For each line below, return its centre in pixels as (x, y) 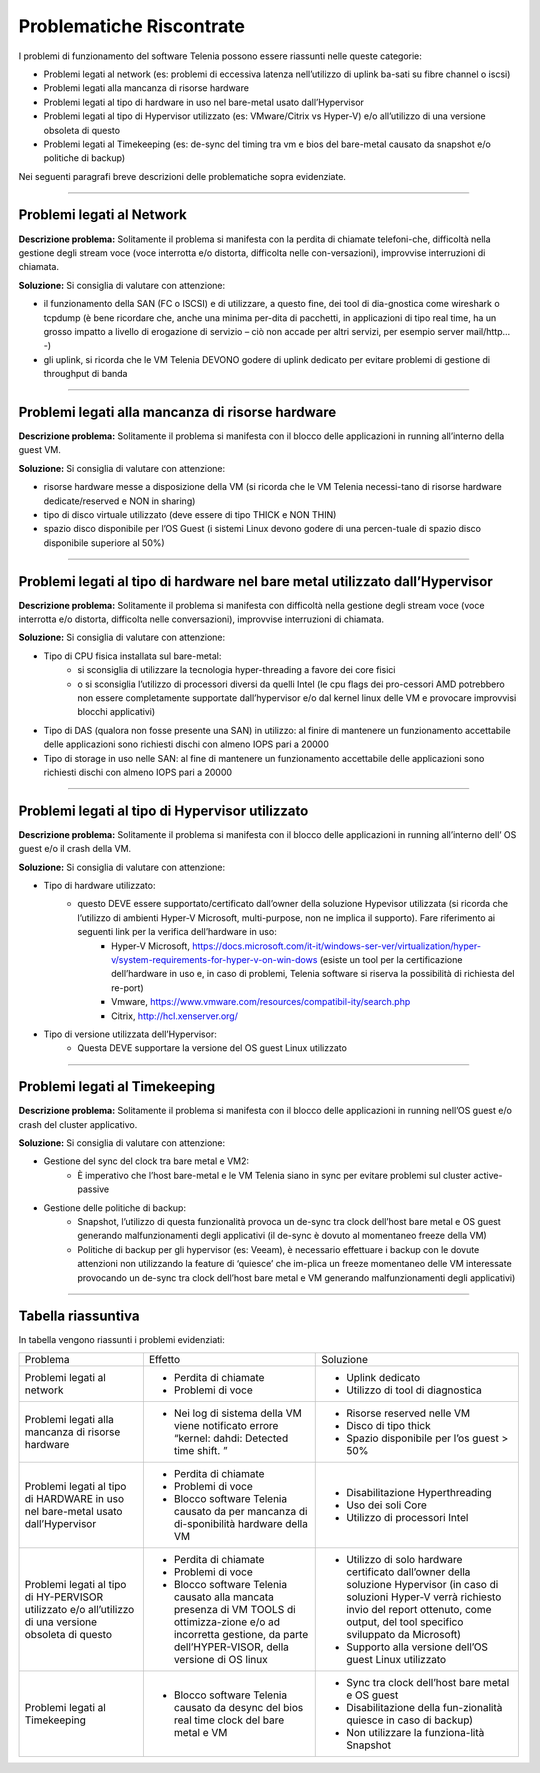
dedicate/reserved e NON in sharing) (119, 501)
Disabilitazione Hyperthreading (419, 1492)
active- (488, 1175)
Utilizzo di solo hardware (404, 1559)
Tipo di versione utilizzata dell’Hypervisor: (130, 1034)
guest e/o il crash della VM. (75, 849)
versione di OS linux (221, 1659)
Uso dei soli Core (386, 1505)
